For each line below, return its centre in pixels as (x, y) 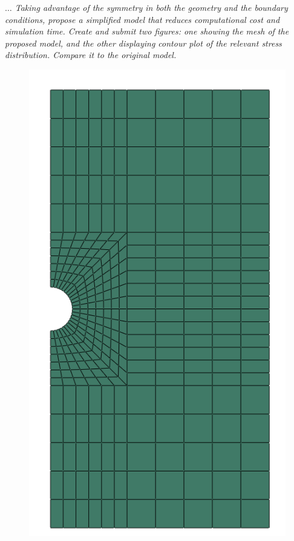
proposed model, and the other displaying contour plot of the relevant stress (143, 43)
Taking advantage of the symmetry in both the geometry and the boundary (151, 7)
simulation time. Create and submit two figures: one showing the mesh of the (147, 31)
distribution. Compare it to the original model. (91, 55)
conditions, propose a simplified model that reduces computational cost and (142, 19)
